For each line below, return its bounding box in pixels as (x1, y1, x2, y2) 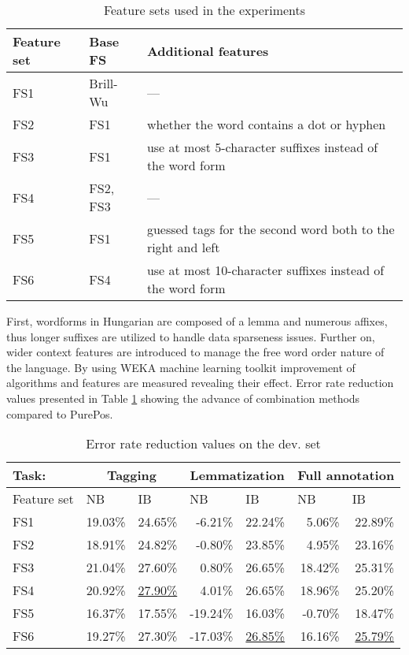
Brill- (89, 74, 118, 92)
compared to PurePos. (6, 405, 113, 422)
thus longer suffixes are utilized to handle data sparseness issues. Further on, (6, 328, 375, 344)
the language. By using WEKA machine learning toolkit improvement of (6, 359, 356, 375)
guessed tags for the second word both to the (146, 220, 395, 238)
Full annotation (297, 466, 395, 485)
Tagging (106, 466, 157, 485)
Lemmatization (190, 466, 285, 485)
